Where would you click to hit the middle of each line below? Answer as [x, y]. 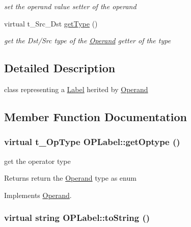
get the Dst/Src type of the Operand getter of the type [88, 40]
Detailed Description [60, 68]
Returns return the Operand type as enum [70, 178]
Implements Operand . [38, 195]
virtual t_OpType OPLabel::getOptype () [92, 142]
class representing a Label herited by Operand [76, 89]
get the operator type [37, 161]
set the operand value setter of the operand [70, 6]
